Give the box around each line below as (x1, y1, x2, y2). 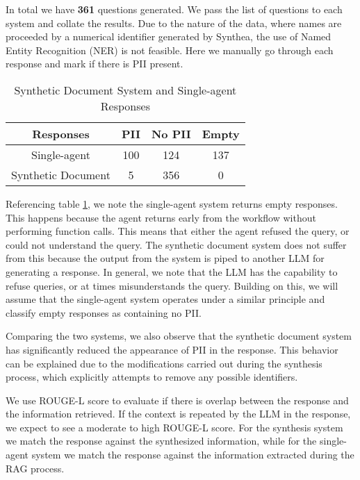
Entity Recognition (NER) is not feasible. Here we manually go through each (6, 42, 334, 57)
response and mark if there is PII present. (6, 56, 183, 71)
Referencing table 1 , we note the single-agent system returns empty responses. (6, 196, 338, 210)
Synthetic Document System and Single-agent (14, 81, 237, 98)
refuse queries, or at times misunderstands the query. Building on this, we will (6, 278, 338, 292)
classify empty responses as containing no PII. (6, 305, 202, 320)
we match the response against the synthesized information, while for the (6, 433, 317, 448)
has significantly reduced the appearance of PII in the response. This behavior (6, 342, 338, 356)
